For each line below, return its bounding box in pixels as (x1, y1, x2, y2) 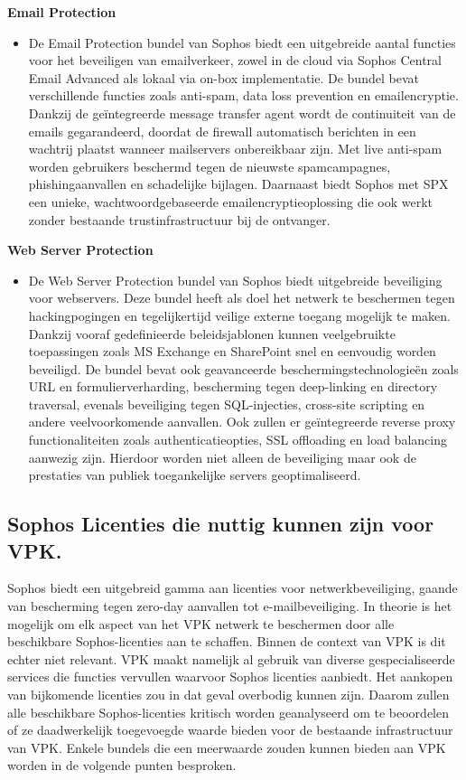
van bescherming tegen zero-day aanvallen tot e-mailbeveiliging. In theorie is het (7, 597, 452, 616)
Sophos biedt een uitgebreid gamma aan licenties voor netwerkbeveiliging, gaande (7, 578, 458, 597)
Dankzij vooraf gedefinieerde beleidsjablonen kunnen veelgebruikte (28, 324, 396, 343)
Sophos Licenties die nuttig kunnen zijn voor (7, 510, 434, 538)
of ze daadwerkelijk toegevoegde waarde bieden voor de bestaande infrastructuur (7, 720, 453, 739)
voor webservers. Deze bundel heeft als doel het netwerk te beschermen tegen (28, 288, 455, 307)
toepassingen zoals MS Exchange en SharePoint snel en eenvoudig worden (28, 342, 436, 361)
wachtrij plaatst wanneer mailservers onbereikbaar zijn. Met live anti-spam (28, 139, 443, 158)
